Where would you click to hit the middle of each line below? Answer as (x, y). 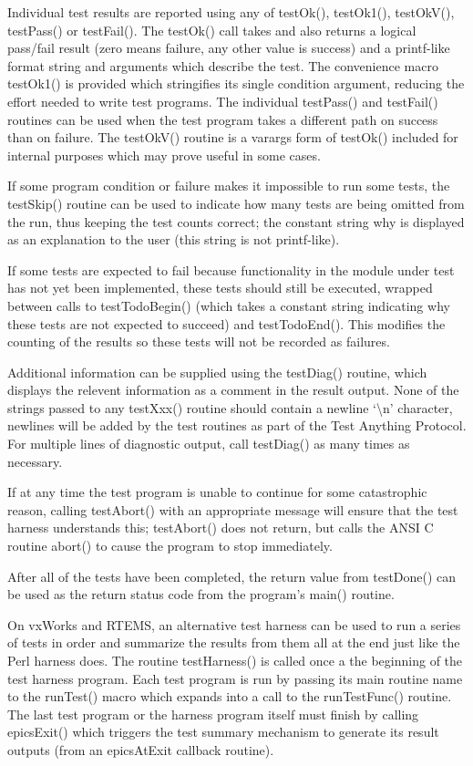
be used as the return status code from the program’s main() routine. (201, 594)
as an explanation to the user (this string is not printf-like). (174, 239)
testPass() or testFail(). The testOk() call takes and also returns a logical (212, 30)
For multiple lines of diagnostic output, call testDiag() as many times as (209, 444)
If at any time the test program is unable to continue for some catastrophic (217, 492)
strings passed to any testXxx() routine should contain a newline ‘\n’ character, (230, 407)
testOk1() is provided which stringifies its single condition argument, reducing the (236, 83)
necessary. (35, 461)
